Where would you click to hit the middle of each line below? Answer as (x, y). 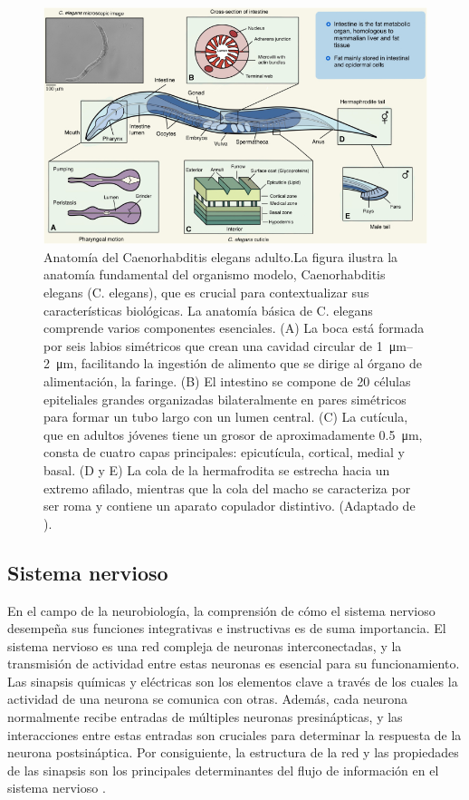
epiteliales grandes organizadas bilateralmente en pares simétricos (225, 399)
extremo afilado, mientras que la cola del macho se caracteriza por (227, 488)
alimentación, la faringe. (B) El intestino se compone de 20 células (227, 380)
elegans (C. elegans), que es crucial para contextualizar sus (206, 292)
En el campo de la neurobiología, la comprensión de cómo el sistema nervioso (221, 610)
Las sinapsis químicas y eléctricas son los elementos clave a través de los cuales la (233, 681)
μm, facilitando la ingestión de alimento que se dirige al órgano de (239, 363)
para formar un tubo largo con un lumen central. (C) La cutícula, (226, 417)
